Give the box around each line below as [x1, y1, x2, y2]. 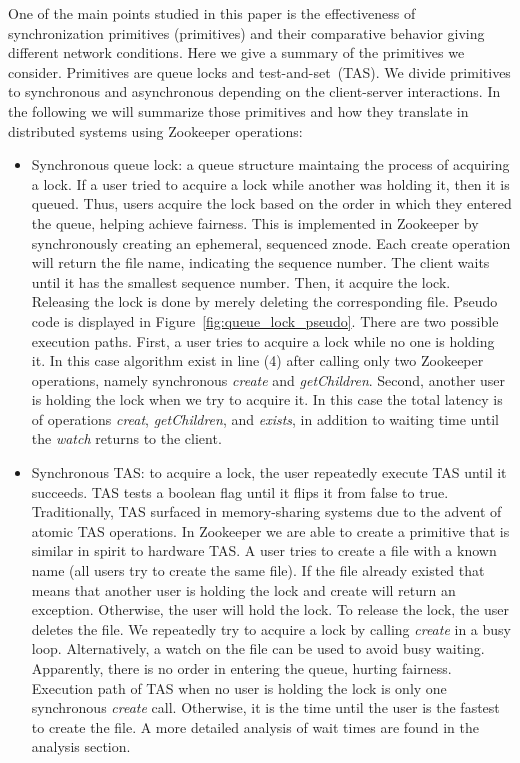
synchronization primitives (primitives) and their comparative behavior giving [8, 22, 485, 43]
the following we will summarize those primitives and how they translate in [8, 100, 469, 121]
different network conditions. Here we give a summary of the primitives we [8, 42, 465, 63]
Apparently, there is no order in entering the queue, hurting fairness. [31, 658, 452, 678]
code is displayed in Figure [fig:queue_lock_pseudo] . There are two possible [31, 310, 499, 331]
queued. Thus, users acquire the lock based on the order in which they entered [31, 193, 512, 214]
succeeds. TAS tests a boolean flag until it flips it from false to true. [31, 481, 449, 502]
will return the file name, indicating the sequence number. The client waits [31, 252, 490, 273]
